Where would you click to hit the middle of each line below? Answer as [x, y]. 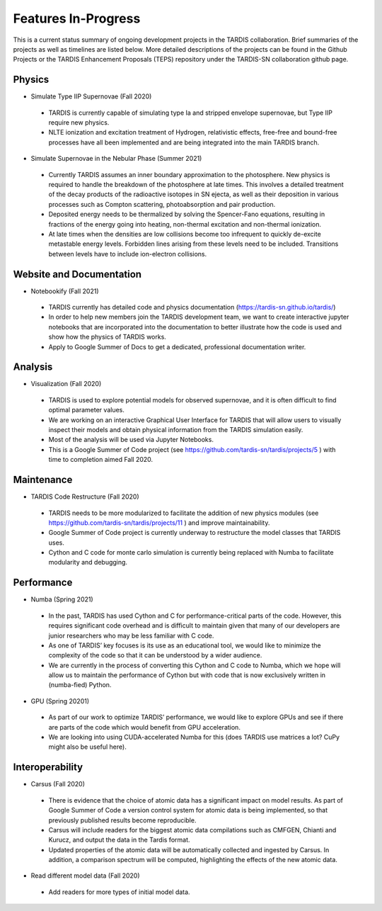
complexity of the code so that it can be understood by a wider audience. [155, 655]
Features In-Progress [77, 18]
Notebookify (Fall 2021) [65, 291]
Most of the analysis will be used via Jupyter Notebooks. [131, 440]
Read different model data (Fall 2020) [86, 876]
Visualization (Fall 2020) [66, 384]
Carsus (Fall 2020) [58, 784]
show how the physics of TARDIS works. [107, 337]
